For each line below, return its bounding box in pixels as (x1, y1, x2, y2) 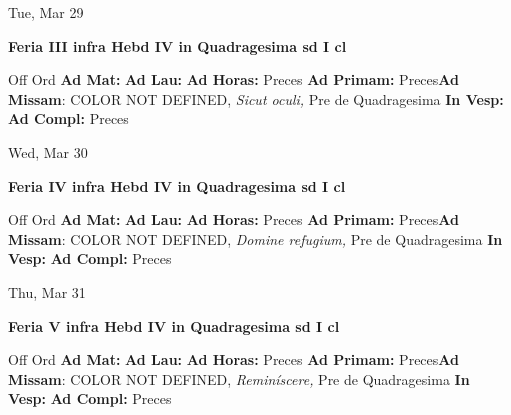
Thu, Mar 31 (8, 281, 86, 302)
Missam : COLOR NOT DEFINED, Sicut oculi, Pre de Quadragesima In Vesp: (8, 88, 504, 109)
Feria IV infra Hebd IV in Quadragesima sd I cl (8, 175, 346, 196)
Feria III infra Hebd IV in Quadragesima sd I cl (8, 35, 347, 56)
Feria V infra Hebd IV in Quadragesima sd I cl (8, 315, 340, 336)
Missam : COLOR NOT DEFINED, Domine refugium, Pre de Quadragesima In (8, 228, 503, 249)
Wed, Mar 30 (8, 141, 88, 162)
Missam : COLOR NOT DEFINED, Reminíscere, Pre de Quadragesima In (8, 368, 470, 389)
